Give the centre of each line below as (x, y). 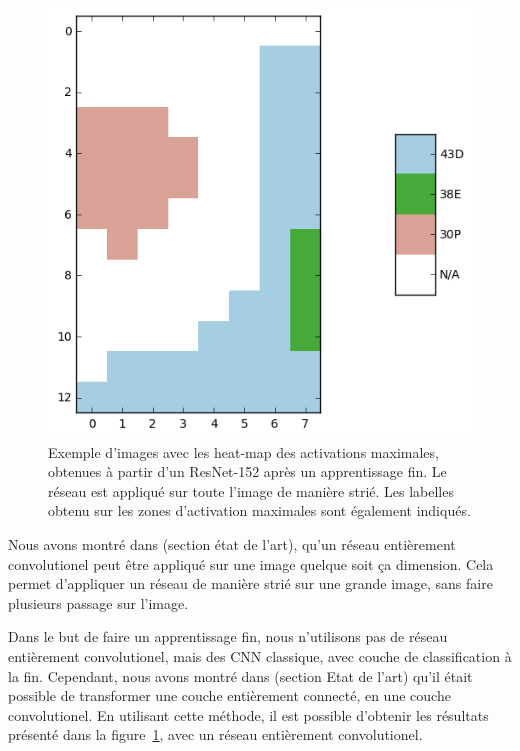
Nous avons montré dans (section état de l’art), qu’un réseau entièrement (232, 543)
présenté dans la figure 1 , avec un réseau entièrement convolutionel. (215, 734)
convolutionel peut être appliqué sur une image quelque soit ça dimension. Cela (251, 563)
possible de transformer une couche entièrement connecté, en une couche (229, 695)
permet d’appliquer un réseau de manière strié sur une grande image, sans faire (250, 583)
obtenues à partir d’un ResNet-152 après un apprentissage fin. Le (247, 471)
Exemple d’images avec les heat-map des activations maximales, (243, 451)
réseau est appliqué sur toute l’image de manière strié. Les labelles (251, 490)
